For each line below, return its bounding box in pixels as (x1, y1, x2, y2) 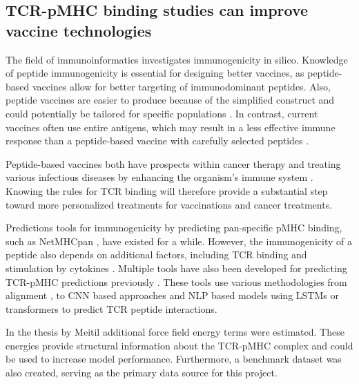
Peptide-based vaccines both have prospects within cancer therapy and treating (6, 156, 341, 171)
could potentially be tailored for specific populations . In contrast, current (6, 106, 318, 120)
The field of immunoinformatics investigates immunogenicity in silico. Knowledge (6, 52, 348, 66)
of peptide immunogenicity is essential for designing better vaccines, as (6, 66, 304, 80)
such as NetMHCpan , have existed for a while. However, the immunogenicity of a (6, 233, 352, 248)
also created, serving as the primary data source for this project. (6, 365, 278, 380)
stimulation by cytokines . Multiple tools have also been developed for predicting (6, 260, 347, 275)
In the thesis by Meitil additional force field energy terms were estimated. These (6, 325, 345, 339)
